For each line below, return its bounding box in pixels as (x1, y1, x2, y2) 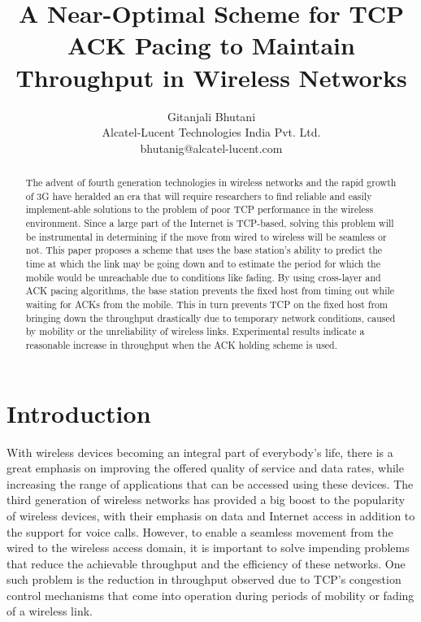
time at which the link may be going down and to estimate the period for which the (25, 257, 380, 271)
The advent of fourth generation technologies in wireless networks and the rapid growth (25, 176, 397, 189)
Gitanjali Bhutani (167, 107, 256, 124)
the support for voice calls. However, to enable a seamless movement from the (7, 523, 393, 540)
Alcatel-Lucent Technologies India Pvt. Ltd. (102, 124, 321, 141)
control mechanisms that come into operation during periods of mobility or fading (7, 586, 414, 603)
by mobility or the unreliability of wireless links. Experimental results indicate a (25, 324, 365, 338)
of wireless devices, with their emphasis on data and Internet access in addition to (7, 507, 415, 524)
